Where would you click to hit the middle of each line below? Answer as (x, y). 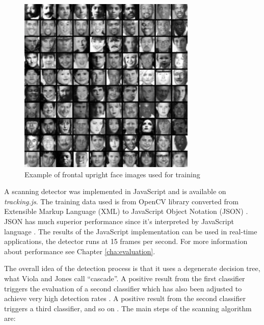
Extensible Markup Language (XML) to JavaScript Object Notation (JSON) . (126, 211)
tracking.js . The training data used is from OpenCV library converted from (121, 201)
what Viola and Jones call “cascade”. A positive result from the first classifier (125, 278)
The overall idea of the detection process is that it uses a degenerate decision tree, (132, 268)
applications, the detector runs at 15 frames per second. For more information (126, 241)
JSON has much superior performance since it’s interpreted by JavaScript (119, 221)
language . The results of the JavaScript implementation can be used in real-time (131, 231)
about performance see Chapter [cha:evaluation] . (80, 251)
